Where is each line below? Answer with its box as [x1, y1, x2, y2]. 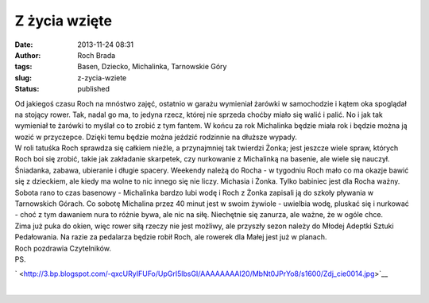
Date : [14, 40, 33, 49]
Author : [14, 50, 41, 60]
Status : [14, 84, 40, 94]
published [77, 84, 110, 94]
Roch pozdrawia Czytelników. [14, 243, 111, 253]
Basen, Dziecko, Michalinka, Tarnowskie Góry [77, 62, 227, 72]
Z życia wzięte [14, 12, 113, 29]
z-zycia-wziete [77, 72, 127, 83]
